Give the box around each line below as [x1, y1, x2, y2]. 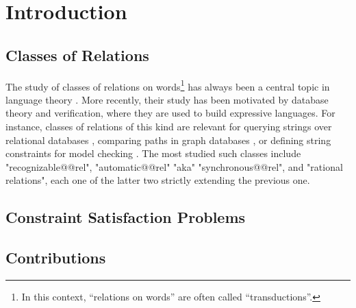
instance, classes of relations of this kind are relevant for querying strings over [5, 119, 332, 134]
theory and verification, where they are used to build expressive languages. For [5, 106, 335, 120]
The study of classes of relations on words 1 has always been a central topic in [5, 77, 330, 93]
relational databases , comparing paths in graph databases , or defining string [5, 132, 331, 147]
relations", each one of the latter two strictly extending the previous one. [5, 173, 310, 187]
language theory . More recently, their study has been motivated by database [5, 92, 329, 106]
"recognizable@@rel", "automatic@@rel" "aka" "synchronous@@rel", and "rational [5, 159, 343, 174]
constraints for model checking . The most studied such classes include [5, 146, 301, 161]
